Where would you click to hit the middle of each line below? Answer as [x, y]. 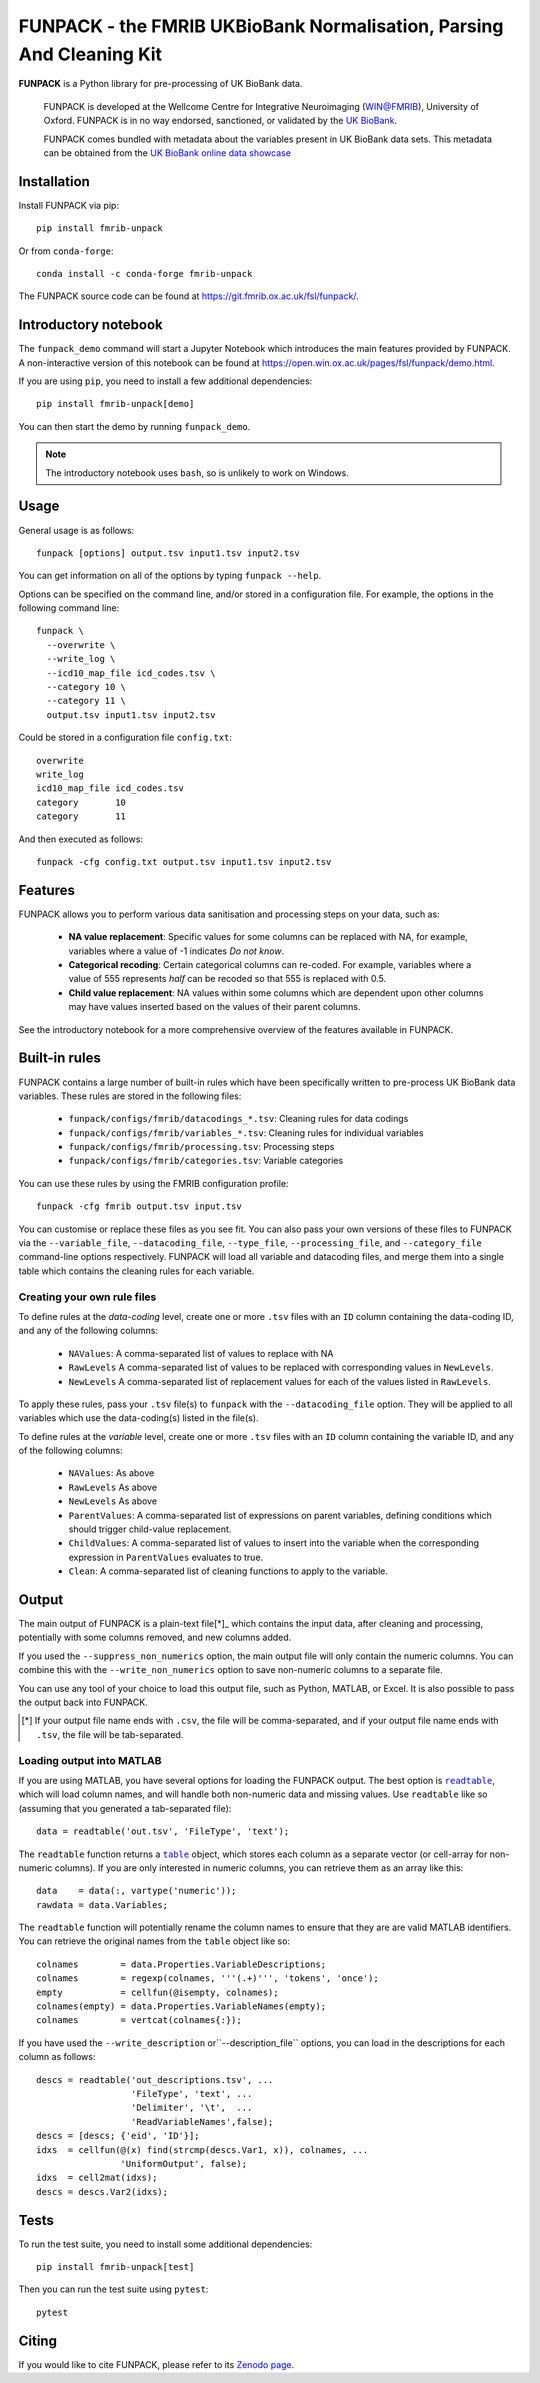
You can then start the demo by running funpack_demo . [134, 426]
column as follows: [57, 2057]
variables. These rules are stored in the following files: [130, 1096]
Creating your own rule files [87, 1297]
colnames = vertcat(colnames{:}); [139, 2020]
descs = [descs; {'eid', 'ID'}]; [118, 2136]
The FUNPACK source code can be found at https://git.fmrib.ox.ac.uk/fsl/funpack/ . [188, 296]
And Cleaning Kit [90, 54]
